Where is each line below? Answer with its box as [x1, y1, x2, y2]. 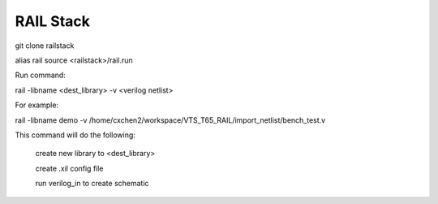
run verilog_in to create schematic [35, 179, 149, 189]
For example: [15, 100, 59, 110]
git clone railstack [15, 41, 75, 50]
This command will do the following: [15, 130, 135, 140]
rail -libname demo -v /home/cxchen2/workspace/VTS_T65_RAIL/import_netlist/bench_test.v [15, 115, 326, 125]
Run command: [15, 70, 67, 80]
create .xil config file [35, 163, 105, 173]
